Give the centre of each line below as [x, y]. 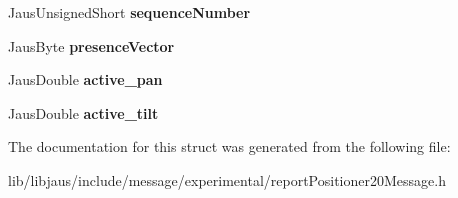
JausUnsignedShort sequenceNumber [129, 12]
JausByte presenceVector [91, 45]
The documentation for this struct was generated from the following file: [229, 146]
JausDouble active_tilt [83, 112]
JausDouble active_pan [85, 79]
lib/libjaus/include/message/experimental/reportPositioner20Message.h [227, 179]
